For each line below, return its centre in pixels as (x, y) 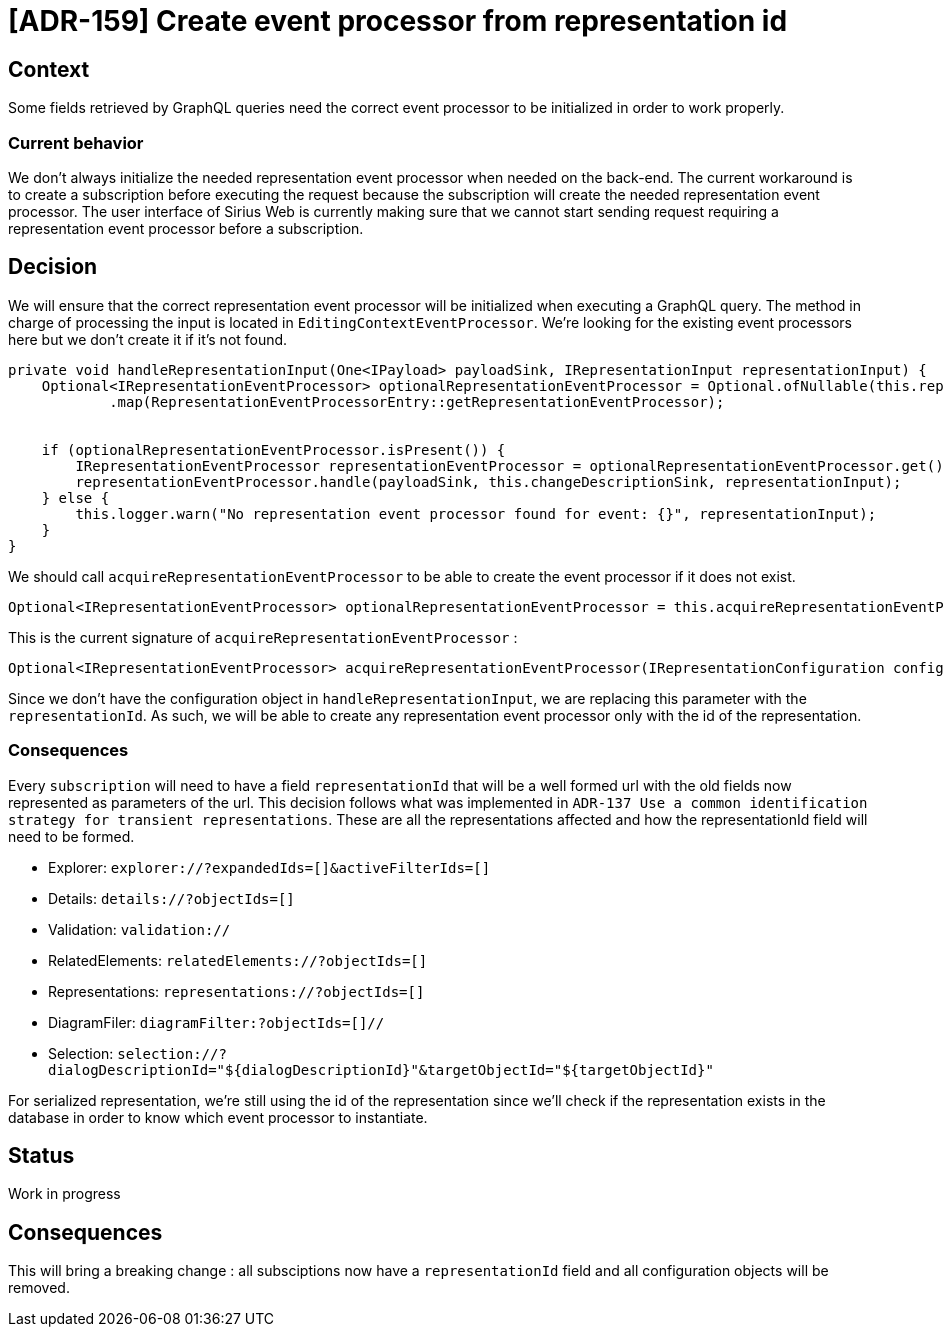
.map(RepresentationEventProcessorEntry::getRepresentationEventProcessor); (417, 401)
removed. (39, 1288)
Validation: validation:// (139, 929)
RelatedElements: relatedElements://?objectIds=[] (238, 960)
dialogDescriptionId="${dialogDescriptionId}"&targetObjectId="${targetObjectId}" (381, 1069)
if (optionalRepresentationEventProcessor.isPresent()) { (273, 449)
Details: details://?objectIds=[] (171, 898)
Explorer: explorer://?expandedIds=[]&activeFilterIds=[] (269, 867)
